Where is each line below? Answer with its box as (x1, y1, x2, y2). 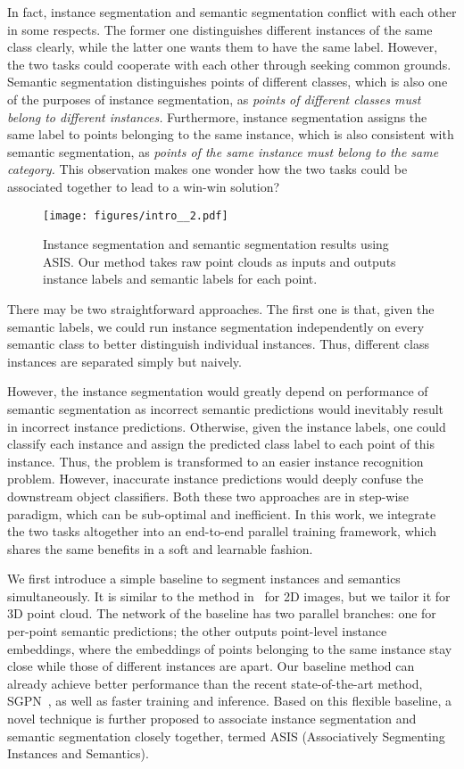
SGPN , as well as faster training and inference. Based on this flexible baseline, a (7, 691, 452, 710)
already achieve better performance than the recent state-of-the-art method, (7, 674, 423, 692)
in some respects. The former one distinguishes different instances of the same (7, 20, 433, 38)
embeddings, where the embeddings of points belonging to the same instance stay (7, 639, 452, 657)
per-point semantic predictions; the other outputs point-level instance (7, 622, 387, 641)
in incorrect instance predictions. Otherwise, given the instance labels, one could (7, 417, 446, 435)
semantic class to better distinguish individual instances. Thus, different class (7, 335, 429, 353)
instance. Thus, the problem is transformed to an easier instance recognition (7, 451, 424, 470)
